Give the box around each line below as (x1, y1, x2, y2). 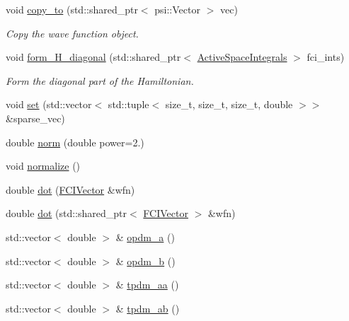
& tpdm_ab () (115, 300, 180, 315)
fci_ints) (307, 49, 345, 64)
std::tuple (108, 97, 149, 112)
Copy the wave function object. (6, 25, 139, 40)
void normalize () (6, 158, 81, 173)
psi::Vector (154, 2, 200, 16)
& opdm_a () (115, 229, 175, 244)
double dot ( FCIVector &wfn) (6, 182, 135, 197)
